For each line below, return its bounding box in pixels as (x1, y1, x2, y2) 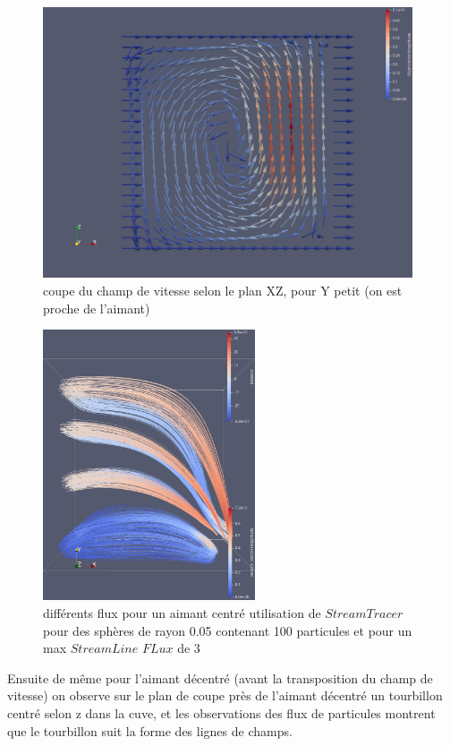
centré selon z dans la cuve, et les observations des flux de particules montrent (7, 704, 436, 723)
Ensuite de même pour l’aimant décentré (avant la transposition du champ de (7, 668, 433, 687)
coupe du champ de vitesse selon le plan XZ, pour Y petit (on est (43, 280, 403, 299)
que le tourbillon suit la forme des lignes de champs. (7, 721, 293, 740)
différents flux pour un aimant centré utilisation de (43, 604, 321, 622)
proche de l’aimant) (43, 298, 150, 317)
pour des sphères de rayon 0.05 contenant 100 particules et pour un (43, 621, 412, 639)
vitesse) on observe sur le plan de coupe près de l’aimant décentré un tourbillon (7, 686, 443, 705)
